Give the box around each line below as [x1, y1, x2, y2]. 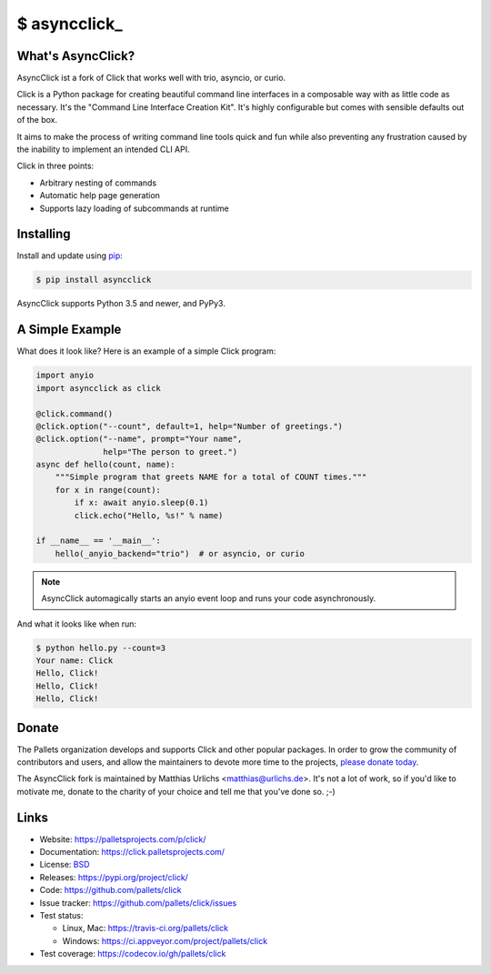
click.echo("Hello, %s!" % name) [74, 510, 224, 520]
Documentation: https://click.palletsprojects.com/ [39, 847, 225, 858]
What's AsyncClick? [16, 48, 135, 64]
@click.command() [35, 408, 114, 418]
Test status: [39, 910, 84, 921]
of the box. [16, 115, 58, 126]
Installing [16, 226, 72, 242]
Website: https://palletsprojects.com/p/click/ [39, 833, 206, 845]
